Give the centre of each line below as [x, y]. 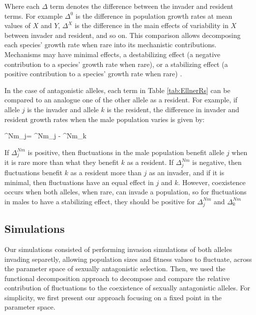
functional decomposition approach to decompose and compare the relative [117, 278]
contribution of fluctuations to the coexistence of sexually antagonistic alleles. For [128, 288]
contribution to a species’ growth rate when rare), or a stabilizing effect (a [116, 64]
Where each [22, 6]
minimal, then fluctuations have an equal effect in [79, 182]
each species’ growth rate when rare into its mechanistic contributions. [111, 45]
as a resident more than [106, 173]
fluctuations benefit [33, 173]
